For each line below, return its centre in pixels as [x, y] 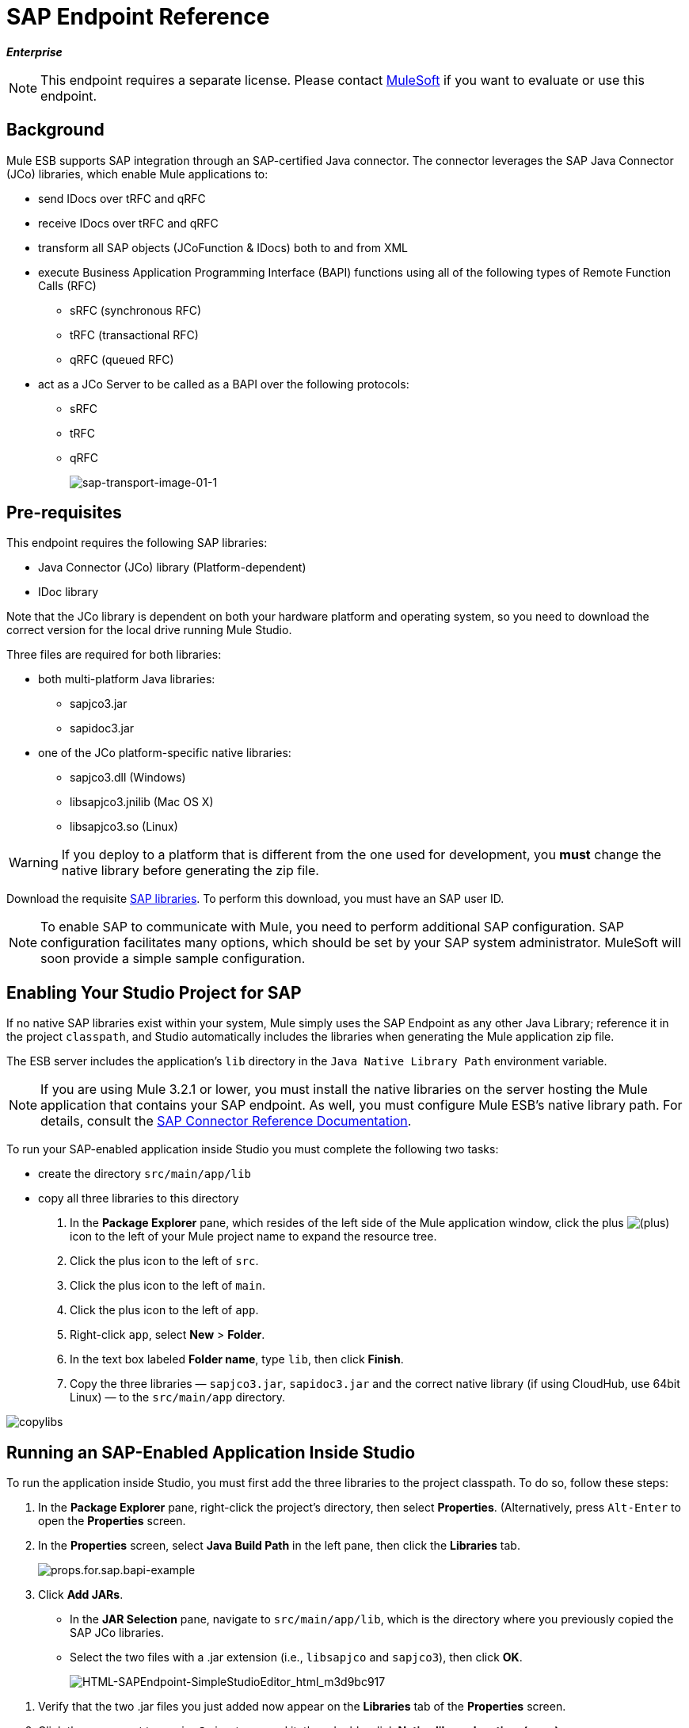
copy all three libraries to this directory [139, 1199]
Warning [34, 863]
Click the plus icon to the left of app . [164, 1310]
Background [55, 130]
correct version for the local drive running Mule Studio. [149, 630]
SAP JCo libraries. [117, 1633]
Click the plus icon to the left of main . [167, 1286]
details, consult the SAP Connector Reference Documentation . [226, 1121]
